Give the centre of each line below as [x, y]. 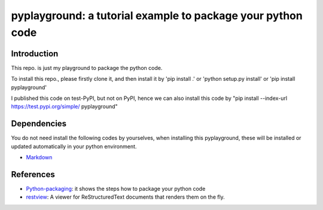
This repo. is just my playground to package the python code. [87, 68]
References [33, 174]
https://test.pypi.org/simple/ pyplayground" [64, 106]
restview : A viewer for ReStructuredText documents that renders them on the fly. [126, 197]
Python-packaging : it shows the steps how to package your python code [116, 189]
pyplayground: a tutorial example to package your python [157, 16]
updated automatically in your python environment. [74, 146]
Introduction [35, 54]
